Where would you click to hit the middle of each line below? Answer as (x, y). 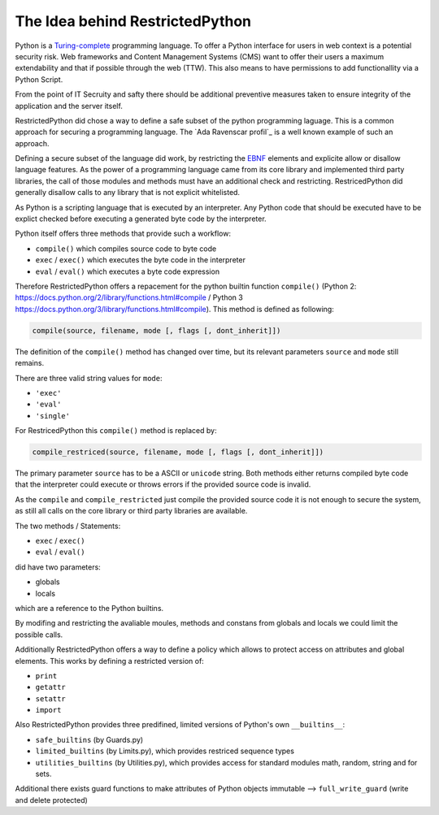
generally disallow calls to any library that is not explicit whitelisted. (127, 193)
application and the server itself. (69, 106)
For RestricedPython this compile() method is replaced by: (116, 431)
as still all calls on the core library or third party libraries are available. (131, 511)
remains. (30, 363)
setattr (51, 698)
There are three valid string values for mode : (89, 378)
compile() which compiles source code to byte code (126, 249)
